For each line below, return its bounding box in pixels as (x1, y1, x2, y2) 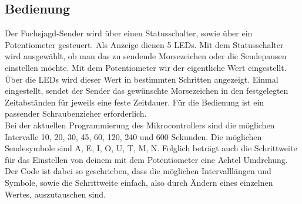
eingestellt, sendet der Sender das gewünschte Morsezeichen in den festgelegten (5, 84, 288, 97)
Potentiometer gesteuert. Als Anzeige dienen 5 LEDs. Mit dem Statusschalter (5, 38, 284, 50)
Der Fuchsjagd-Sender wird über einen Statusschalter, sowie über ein (5, 27, 253, 39)
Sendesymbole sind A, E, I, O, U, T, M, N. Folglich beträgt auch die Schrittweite (5, 142, 297, 154)
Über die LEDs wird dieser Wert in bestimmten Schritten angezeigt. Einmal (5, 73, 278, 85)
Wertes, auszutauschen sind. (5, 188, 106, 200)
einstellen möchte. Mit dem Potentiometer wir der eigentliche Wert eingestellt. (5, 61, 287, 73)
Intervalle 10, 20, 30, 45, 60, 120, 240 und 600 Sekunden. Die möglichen (5, 130, 262, 142)
